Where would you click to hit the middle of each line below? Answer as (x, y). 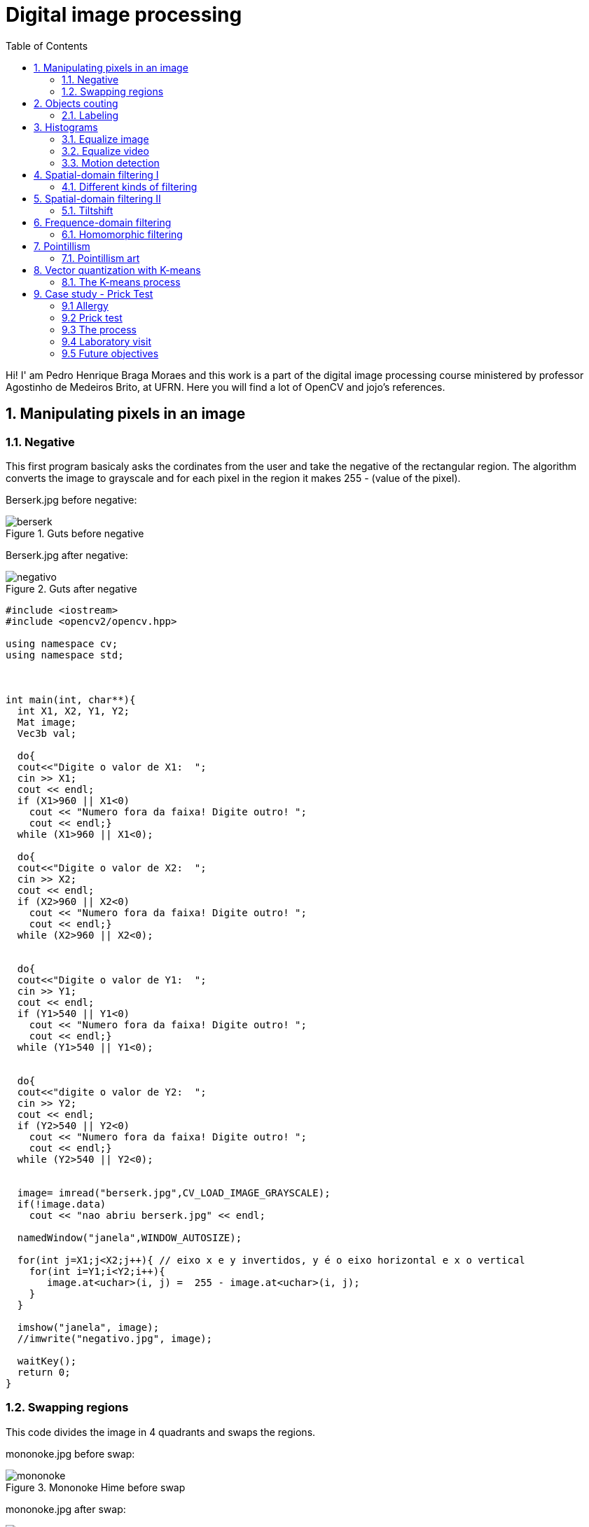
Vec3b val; (47, 733)
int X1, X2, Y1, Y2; (74, 711)
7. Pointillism (62, 246)
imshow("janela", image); (88, 1327)
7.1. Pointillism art (101, 258)
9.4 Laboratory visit (106, 341)
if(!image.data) (62, 1204)
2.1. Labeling (90, 115)
